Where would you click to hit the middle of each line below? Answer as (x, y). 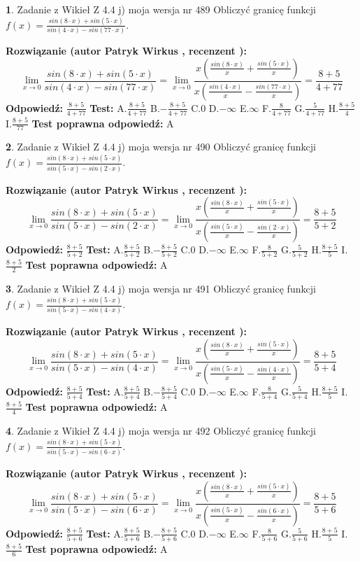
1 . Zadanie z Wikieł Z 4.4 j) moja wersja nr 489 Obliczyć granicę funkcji (161, 9)
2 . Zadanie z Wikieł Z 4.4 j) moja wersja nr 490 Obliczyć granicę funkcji (161, 147)
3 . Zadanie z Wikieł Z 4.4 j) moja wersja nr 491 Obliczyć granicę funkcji (161, 289)
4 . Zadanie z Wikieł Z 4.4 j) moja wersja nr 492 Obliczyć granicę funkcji (161, 431)
